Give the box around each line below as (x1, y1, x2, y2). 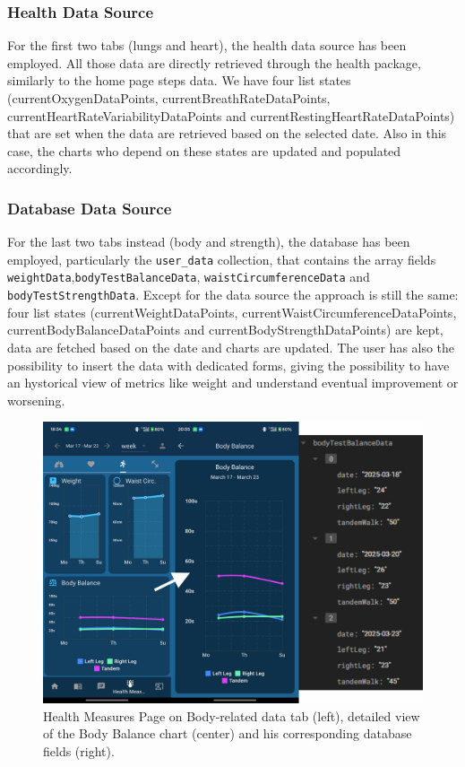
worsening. (7, 390, 65, 409)
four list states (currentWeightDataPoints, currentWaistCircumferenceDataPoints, (7, 302, 457, 321)
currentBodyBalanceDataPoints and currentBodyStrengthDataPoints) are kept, (7, 320, 443, 339)
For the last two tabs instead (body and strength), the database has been (7, 232, 410, 251)
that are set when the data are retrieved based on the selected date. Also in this (7, 124, 447, 143)
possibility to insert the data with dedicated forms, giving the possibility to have (7, 355, 450, 374)
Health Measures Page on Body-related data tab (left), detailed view (43, 706, 420, 725)
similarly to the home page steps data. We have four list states (7, 71, 351, 90)
